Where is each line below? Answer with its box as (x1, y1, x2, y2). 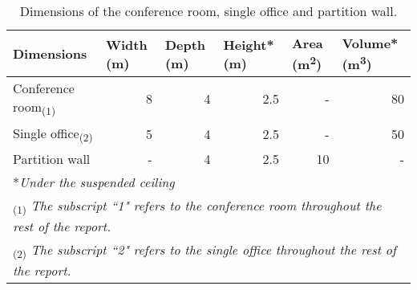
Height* (223, 35, 274, 54)
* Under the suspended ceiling (13, 172, 175, 191)
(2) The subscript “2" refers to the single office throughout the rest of (13, 239, 396, 262)
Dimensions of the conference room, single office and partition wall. (19, 2, 398, 20)
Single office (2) (13, 123, 93, 145)
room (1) (13, 97, 56, 119)
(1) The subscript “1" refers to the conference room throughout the (13, 195, 382, 217)
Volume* (342, 34, 399, 52)
